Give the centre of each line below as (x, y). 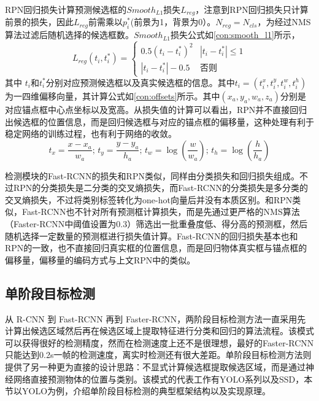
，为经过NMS (284, 22)
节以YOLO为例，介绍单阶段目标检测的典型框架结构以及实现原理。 (138, 391)
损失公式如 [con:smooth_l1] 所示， (235, 35)
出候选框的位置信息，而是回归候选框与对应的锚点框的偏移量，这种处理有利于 (159, 121)
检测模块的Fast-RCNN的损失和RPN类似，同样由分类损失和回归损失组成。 (152, 175)
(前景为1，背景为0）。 (173, 22)
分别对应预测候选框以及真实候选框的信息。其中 (140, 82)
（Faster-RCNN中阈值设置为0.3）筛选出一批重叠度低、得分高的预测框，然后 (156, 224)
